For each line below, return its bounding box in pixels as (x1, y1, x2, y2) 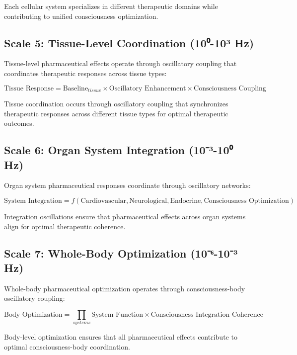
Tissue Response (4, 85, 54, 92)
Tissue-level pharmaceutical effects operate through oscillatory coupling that (4, 58, 237, 69)
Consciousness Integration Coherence (150, 311, 263, 318)
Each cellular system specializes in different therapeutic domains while (4, 1, 218, 11)
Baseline (63, 85, 88, 92)
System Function (91, 311, 144, 318)
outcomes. (4, 118, 34, 128)
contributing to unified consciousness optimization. (4, 10, 158, 21)
